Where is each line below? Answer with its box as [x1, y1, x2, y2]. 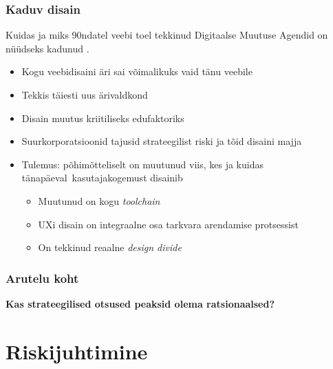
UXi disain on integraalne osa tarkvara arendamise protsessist [38, 217, 299, 231]
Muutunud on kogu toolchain [38, 193, 160, 208]
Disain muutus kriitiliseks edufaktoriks [21, 110, 184, 125]
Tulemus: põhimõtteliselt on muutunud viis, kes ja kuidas [21, 157, 264, 171]
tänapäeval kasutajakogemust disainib [21, 170, 183, 185]
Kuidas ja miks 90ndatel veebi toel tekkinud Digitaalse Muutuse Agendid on [6, 28, 328, 42]
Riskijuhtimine [6, 337, 148, 365]
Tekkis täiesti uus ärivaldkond [21, 88, 148, 101]
